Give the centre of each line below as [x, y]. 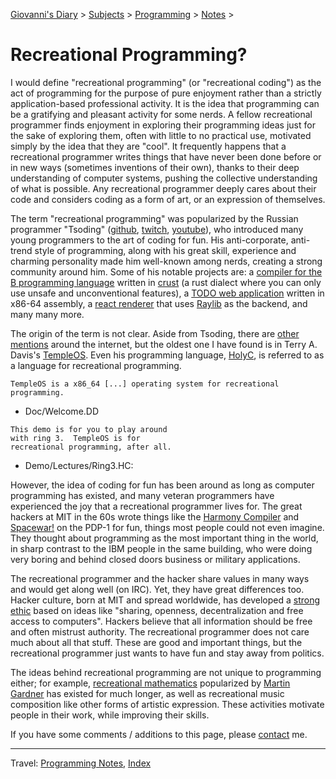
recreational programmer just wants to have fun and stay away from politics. [167, 653]
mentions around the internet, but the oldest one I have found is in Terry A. [164, 344]
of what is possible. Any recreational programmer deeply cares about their [163, 188]
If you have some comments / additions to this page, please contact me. [159, 734]
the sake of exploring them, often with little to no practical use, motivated [161, 135]
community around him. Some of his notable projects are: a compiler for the [166, 271]
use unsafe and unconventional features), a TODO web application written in [167, 293]
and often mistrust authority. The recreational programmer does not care [160, 631]
